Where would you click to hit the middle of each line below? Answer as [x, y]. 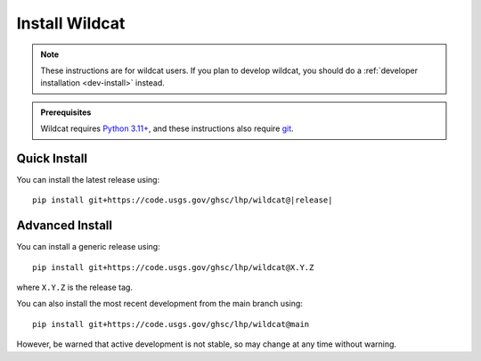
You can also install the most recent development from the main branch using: [159, 304]
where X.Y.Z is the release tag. [75, 287]
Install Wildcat [71, 23]
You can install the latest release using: [88, 180]
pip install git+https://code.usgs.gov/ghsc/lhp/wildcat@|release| [183, 200]
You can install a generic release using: [88, 247]
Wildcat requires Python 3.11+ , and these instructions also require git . [167, 128]
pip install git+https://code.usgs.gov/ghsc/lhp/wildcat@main [171, 324]
